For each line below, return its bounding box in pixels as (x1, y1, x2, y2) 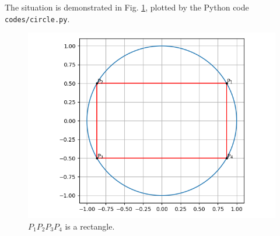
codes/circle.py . (5, 12, 70, 24)
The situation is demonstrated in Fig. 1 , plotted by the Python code (5, 1, 249, 13)
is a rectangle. (65, 220, 115, 232)
